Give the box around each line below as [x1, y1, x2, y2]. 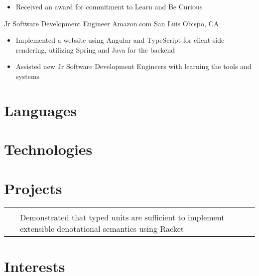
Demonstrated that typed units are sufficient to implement [20, 211, 225, 223]
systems [15, 70, 40, 81]
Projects [4, 178, 62, 198]
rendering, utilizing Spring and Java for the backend [15, 44, 175, 55]
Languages [4, 100, 77, 120]
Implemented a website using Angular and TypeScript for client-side [15, 35, 225, 45]
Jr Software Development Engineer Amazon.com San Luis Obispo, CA [4, 18, 219, 28]
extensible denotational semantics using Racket [20, 223, 184, 235]
